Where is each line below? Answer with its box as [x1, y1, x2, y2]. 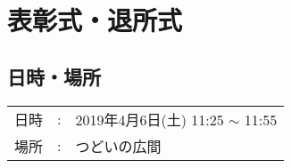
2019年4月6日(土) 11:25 [75, 108, 224, 130]
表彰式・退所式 [7, 2, 183, 38]
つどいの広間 [75, 135, 162, 156]
